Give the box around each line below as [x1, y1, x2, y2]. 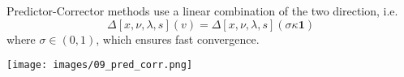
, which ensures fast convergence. [96, 30, 260, 47]
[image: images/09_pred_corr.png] [6, 59, 193, 71]
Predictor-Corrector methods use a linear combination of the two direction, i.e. [6, 2, 398, 19]
